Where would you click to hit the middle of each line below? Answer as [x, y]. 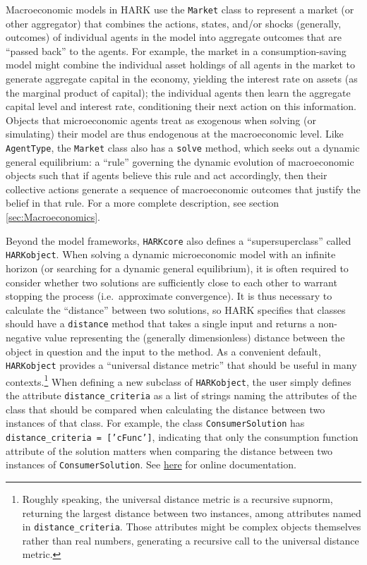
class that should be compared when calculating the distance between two [166, 409]
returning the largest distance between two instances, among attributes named [192, 512]
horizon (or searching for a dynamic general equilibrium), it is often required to [177, 268]
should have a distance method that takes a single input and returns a [161, 323]
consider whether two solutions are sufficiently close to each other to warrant [172, 282]
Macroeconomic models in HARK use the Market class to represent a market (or [180, 9]
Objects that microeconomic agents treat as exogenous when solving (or [161, 120]
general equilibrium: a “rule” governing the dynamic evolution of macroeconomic [180, 161]
